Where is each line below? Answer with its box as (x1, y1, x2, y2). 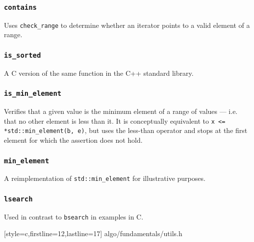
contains (4, 3, 37, 11)
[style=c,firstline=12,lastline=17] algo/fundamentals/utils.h (4, 228, 182, 238)
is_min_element (4, 89, 62, 98)
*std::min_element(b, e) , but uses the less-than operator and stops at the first (4, 125, 248, 135)
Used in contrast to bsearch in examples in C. (4, 211, 144, 221)
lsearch (4, 195, 33, 203)
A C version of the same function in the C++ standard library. (4, 67, 194, 78)
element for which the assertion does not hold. (4, 135, 143, 145)
